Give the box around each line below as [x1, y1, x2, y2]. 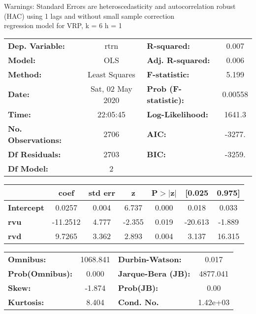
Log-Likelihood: [147, 108, 208, 120]
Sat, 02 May [90, 82, 132, 94]
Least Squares [87, 68, 135, 80]
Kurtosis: [8, 296, 44, 308]
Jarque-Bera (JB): [118, 267, 191, 279]
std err [88, 186, 115, 198]
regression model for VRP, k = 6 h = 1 [4, 20, 122, 31]
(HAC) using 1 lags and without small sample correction [4, 10, 175, 21]
